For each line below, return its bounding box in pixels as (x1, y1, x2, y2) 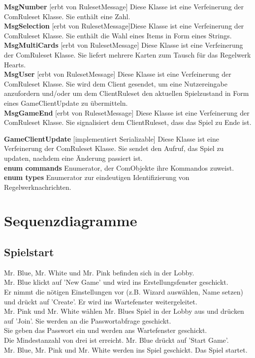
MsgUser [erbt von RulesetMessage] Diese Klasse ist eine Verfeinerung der (4, 69, 231, 79)
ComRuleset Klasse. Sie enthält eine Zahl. (4, 11, 130, 21)
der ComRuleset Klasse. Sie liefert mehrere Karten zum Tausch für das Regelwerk (4, 49, 251, 60)
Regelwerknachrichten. (4, 181, 71, 192)
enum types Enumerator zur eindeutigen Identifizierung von (4, 172, 190, 182)
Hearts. (4, 59, 26, 69)
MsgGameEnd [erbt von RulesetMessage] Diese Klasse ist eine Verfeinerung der (4, 107, 250, 118)
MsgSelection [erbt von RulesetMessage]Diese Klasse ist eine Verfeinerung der (4, 21, 244, 31)
